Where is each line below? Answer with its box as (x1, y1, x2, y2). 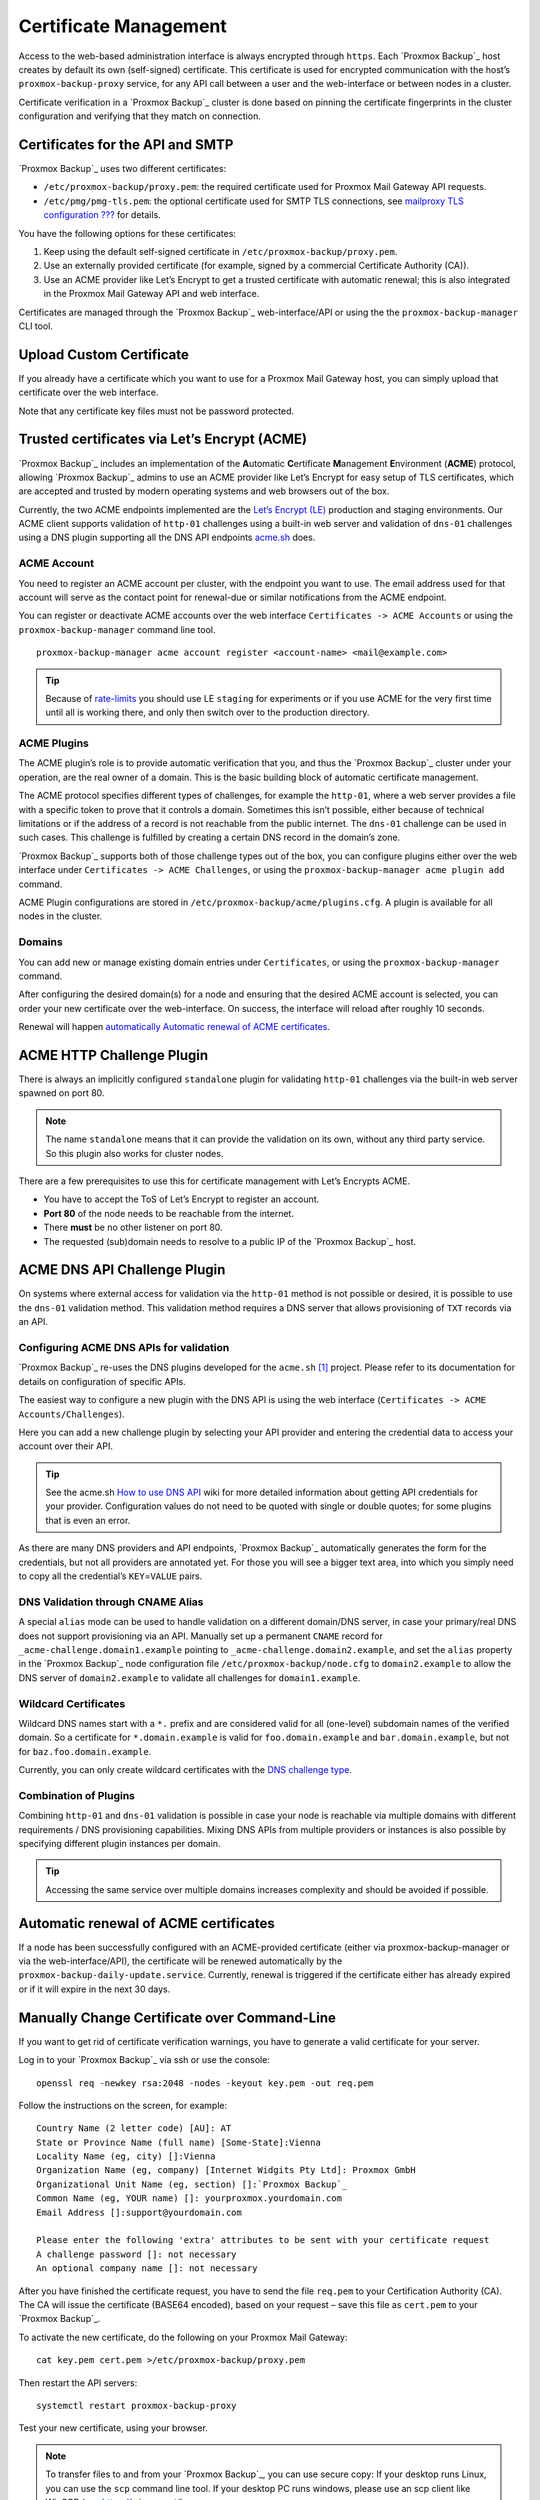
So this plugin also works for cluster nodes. (45, 1147, 224, 1159)
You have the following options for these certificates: (18, 227, 237, 239)
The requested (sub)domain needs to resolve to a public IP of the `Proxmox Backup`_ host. (43, 1235, 417, 1247)
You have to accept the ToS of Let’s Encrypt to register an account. (43, 1193, 320, 1205)
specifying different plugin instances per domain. (18, 1837, 221, 1849)
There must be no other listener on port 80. (43, 1221, 224, 1234)
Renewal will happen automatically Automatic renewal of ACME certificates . (18, 1021, 330, 1033)
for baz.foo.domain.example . (18, 1745, 152, 1757)
